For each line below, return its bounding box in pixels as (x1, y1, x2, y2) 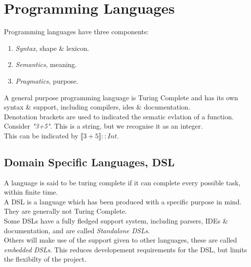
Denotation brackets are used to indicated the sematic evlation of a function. (4, 111, 234, 121)
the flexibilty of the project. (4, 254, 86, 264)
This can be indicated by (4, 130, 79, 140)
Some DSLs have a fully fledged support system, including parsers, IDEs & (4, 216, 228, 226)
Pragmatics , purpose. (15, 75, 79, 86)
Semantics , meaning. (15, 59, 77, 69)
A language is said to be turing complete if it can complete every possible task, (4, 177, 241, 187)
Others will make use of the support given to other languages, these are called (4, 235, 237, 245)
